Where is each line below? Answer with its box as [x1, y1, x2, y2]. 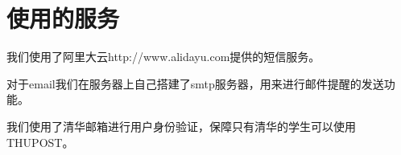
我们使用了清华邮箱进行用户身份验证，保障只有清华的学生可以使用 [6, 117, 356, 134]
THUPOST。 [6, 133, 74, 150]
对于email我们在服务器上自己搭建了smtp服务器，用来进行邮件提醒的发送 [6, 75, 384, 92]
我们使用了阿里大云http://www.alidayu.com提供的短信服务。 [6, 48, 320, 65]
